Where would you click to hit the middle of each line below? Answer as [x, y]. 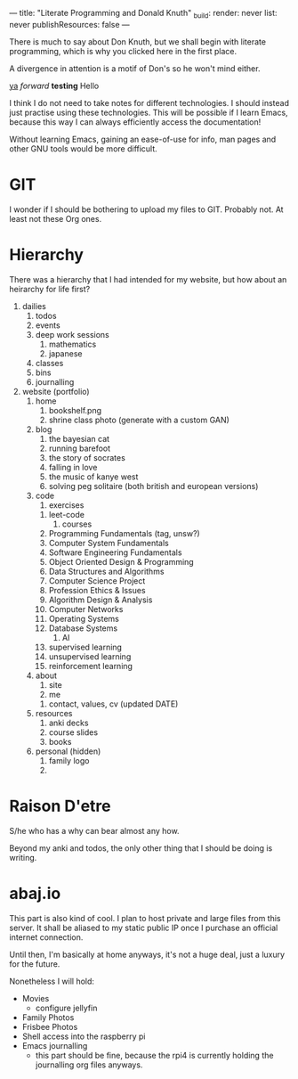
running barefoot [80, 448]
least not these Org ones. [56, 218]
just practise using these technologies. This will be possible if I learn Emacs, [149, 112]
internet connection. [46, 937]
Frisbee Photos [50, 1026]
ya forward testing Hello [54, 86]
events [48, 325]
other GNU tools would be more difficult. [83, 148]
